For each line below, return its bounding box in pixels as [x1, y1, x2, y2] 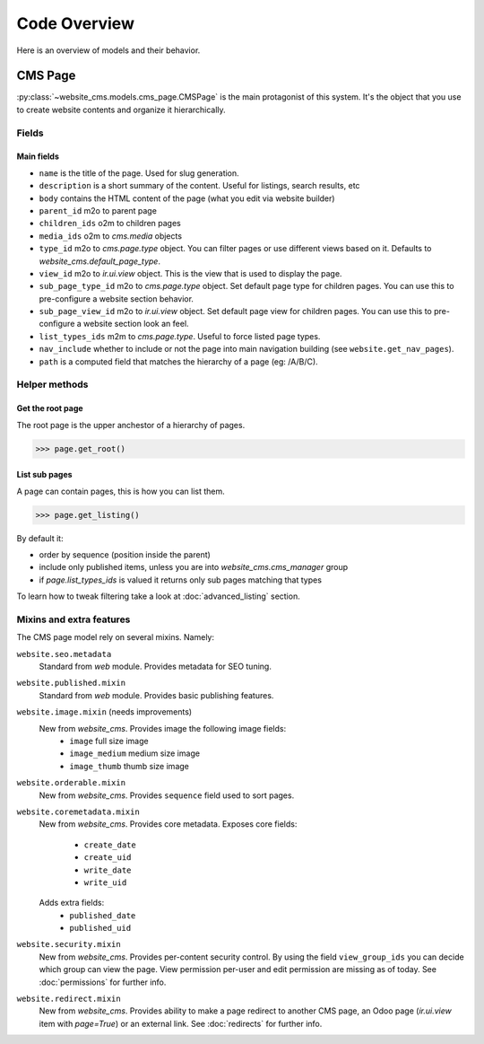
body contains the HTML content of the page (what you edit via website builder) [39, 193, 335, 204]
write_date [83, 864, 132, 875]
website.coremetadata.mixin [16, 806, 141, 817]
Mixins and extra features [16, 613, 131, 626]
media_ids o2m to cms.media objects [39, 230, 183, 241]
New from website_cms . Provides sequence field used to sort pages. [39, 790, 295, 801]
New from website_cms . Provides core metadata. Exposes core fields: [39, 819, 298, 829]
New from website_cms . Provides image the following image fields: [39, 723, 287, 733]
